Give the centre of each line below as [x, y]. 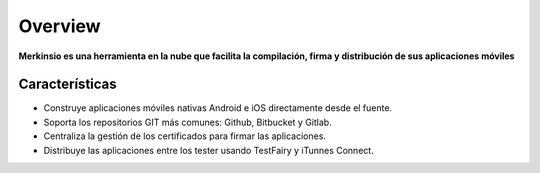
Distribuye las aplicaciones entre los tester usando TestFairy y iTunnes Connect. [208, 150]
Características [67, 84]
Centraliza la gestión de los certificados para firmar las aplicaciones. [185, 136]
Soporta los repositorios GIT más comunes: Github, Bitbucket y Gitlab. [187, 122]
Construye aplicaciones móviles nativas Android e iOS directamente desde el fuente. [218, 108]
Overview [59, 26]
